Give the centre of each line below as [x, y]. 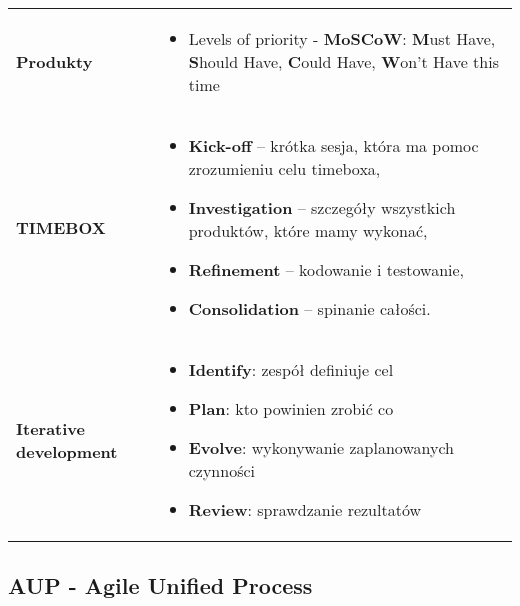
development [67, 451]
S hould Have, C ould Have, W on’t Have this [343, 61]
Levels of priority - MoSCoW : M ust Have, [342, 38]
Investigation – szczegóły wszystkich [322, 207]
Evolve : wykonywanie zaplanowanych [321, 447]
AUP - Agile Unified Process [160, 585]
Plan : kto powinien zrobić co [291, 408]
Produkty [54, 61]
